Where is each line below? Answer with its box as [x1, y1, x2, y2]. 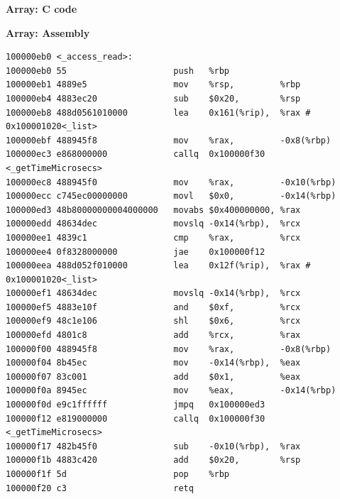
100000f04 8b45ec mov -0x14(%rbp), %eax [6, 358, 301, 368]
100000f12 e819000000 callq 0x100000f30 [6, 413, 265, 424]
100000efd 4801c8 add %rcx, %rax [6, 330, 301, 341]
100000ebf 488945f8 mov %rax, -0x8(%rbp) [6, 135, 331, 146]
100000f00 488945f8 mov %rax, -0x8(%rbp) [6, 344, 331, 354]
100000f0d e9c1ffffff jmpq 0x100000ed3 [6, 400, 265, 410]
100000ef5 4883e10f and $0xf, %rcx [6, 302, 301, 312]
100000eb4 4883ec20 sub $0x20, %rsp [6, 93, 301, 104]
